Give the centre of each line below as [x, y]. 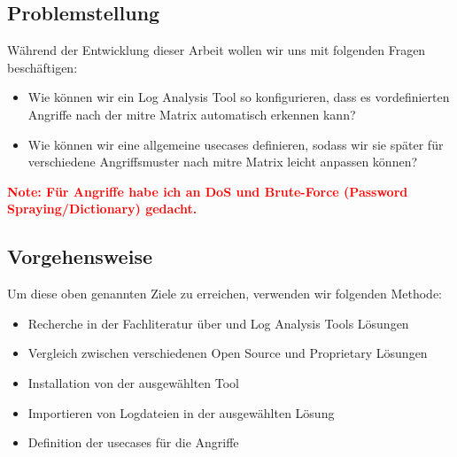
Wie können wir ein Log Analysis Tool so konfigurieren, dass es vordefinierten [239, 97]
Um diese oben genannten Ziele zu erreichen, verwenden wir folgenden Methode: [225, 294]
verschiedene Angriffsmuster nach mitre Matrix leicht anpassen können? [223, 162]
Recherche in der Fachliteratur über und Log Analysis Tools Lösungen [218, 323]
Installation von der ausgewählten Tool [134, 382]
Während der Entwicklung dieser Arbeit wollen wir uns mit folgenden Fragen [217, 50]
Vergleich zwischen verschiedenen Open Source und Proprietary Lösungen [228, 353]
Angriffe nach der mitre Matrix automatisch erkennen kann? [192, 114]
